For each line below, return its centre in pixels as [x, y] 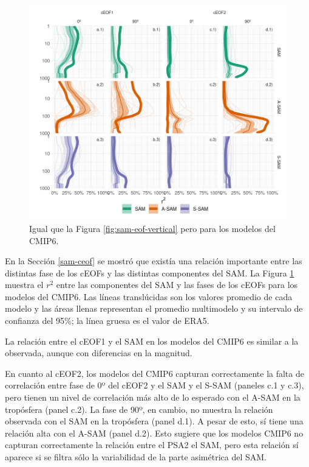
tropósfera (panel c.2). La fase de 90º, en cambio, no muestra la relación [139, 409]
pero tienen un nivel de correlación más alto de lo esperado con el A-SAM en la [153, 397]
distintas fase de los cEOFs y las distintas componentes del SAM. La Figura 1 [150, 272]
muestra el [24, 285]
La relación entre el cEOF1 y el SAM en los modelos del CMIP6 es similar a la [152, 341]
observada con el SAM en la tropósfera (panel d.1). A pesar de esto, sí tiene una [154, 421]
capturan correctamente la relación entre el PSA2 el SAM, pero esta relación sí [152, 445]
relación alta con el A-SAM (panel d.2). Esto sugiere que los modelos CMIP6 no [154, 433]
